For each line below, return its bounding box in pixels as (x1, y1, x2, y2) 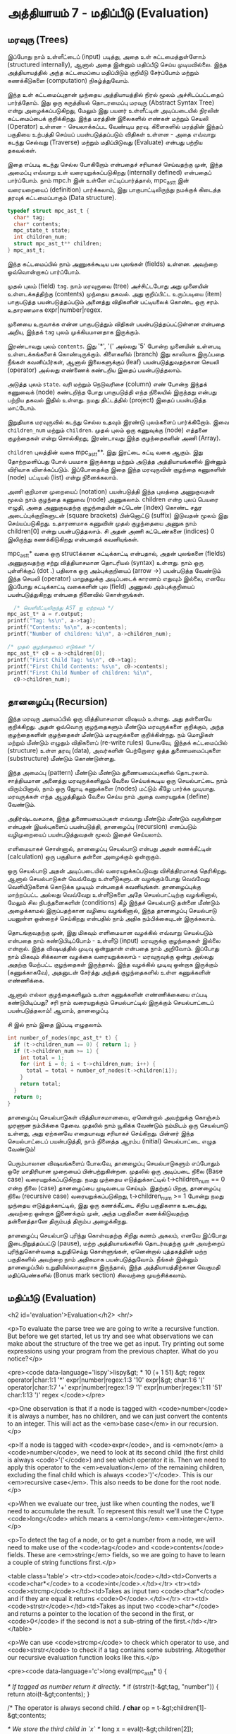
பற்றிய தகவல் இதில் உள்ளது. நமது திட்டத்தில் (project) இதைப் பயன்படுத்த (7, 395, 206, 404)
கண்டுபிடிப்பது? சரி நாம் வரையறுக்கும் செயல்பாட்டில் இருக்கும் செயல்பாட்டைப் (7, 998, 214, 1006)
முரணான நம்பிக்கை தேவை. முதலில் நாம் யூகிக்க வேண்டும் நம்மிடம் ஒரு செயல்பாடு (7, 1121, 228, 1129)
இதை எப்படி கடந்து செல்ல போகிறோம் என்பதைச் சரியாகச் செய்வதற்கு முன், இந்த (7, 161, 223, 168)
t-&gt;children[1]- (156, 1703, 207, 1712)
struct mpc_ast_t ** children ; (13, 240, 102, 248)
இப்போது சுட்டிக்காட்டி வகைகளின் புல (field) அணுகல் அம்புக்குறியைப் (7, 582, 195, 590)
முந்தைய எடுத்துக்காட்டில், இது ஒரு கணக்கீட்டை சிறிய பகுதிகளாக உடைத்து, (7, 1201, 208, 1210)
